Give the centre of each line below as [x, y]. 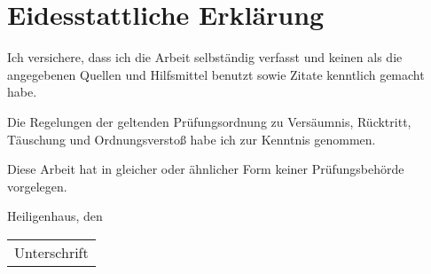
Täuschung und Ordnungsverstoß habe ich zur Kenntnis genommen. [192, 139]
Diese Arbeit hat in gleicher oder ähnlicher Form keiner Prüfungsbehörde [206, 169]
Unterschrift [51, 252]
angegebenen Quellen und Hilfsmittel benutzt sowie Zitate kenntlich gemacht [216, 74]
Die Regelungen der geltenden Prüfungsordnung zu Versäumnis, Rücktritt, [209, 121]
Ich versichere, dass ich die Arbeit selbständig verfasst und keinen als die [205, 57]
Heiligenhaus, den [55, 216]
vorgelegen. [37, 186]
